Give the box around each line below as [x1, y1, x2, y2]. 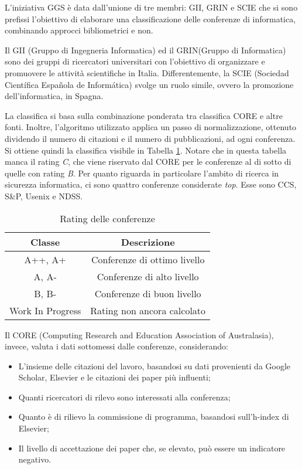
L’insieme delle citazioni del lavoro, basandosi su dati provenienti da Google [18, 359, 291, 372]
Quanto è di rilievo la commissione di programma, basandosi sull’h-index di [18, 410, 289, 423]
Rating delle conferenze [60, 211, 155, 225]
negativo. [18, 453, 52, 465]
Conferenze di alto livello [97, 269, 199, 283]
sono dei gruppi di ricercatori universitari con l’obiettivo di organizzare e [5, 55, 265, 67]
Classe [30, 235, 60, 249]
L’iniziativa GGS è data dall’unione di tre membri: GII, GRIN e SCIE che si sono [5, 1, 298, 13]
